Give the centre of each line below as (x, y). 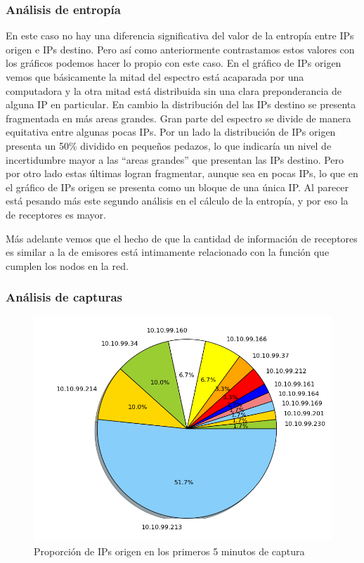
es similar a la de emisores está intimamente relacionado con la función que (168, 252)
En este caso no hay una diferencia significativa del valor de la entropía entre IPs (180, 35)
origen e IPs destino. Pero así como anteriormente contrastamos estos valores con (180, 49)
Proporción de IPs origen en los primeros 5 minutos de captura (169, 551)
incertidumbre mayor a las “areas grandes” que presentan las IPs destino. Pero (175, 159)
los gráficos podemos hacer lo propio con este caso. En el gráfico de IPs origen (174, 63)
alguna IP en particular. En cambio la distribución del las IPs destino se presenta (181, 104)
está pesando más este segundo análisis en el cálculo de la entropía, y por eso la (177, 201)
